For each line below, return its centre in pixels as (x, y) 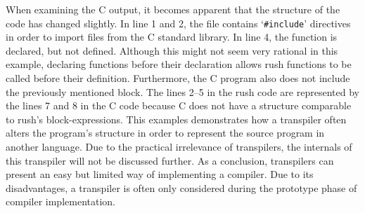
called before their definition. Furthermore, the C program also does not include (178, 78)
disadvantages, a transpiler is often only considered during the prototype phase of (181, 187)
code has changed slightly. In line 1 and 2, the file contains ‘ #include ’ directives (178, 23)
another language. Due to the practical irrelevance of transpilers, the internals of (179, 146)
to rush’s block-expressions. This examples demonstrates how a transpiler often (176, 119)
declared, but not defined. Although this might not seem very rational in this (172, 50)
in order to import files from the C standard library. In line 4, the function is (172, 37)
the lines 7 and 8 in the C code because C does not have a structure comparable (179, 105)
